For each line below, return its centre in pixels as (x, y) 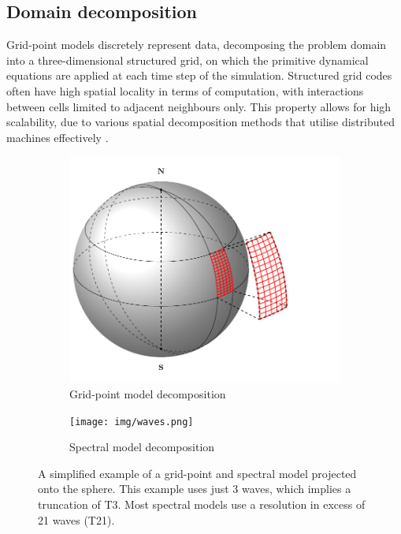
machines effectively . (58, 137)
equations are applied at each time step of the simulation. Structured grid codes (199, 75)
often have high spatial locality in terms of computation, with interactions (185, 90)
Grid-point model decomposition (148, 393)
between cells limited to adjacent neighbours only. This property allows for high (199, 106)
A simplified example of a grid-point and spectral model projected (197, 473)
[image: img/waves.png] (132, 422)
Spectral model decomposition (142, 447)
